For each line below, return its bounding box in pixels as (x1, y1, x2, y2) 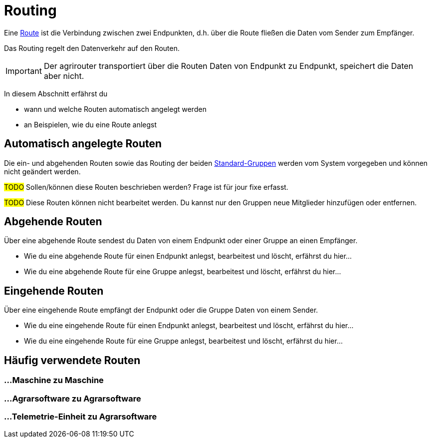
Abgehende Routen (4, 215, 102, 228)
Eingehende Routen (4, 284, 104, 297)
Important (5, 65, 42, 76)
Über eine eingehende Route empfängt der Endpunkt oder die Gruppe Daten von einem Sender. (4, 306, 318, 315)
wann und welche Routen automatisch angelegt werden (24, 104, 207, 113)
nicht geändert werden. (4, 167, 81, 176)
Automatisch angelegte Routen (4, 137, 162, 150)
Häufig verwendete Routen (4, 354, 141, 367)
